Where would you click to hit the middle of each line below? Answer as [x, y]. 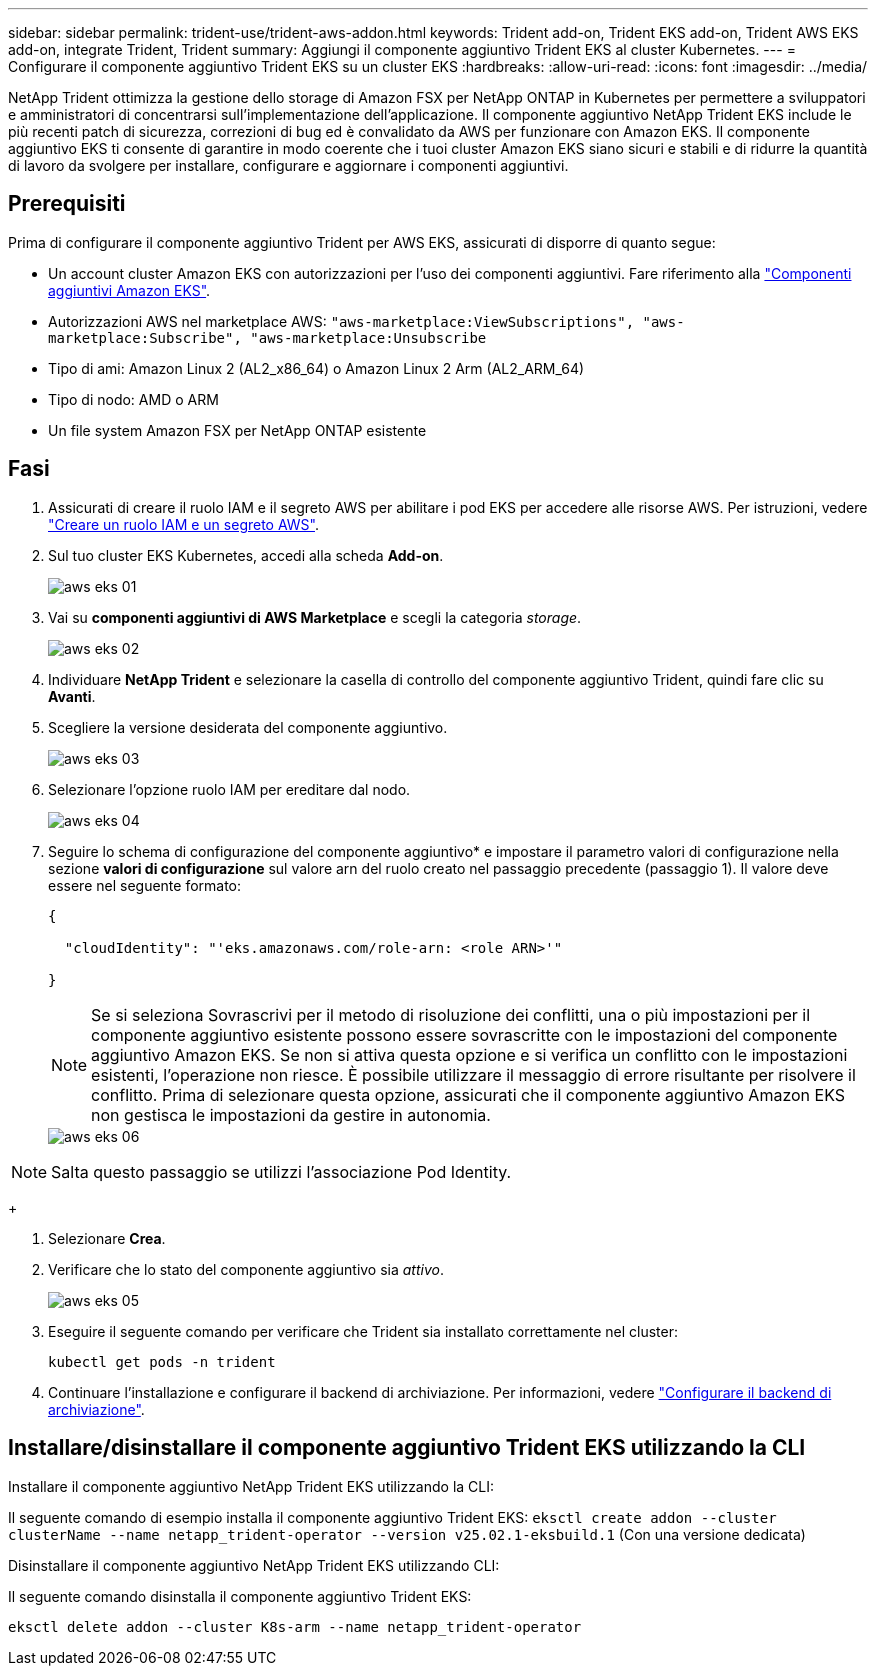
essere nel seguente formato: [145, 885]
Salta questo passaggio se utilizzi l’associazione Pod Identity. [281, 1171]
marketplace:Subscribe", [145, 337]
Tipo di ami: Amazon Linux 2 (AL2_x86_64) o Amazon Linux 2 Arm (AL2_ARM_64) [316, 368]
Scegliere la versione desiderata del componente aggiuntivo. [248, 727]
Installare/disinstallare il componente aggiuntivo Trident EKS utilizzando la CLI [407, 1448]
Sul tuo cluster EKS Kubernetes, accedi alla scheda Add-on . [246, 555]
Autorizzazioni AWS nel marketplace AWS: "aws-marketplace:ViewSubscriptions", [341, 321]
